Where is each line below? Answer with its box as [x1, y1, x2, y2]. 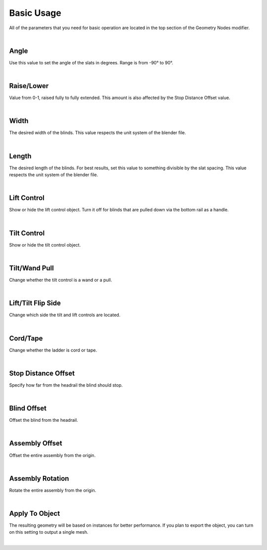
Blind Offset [9, 404, 47, 413]
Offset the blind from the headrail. [9, 417, 79, 423]
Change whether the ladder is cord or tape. [9, 347, 97, 353]
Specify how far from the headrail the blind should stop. [9, 382, 123, 388]
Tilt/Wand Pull [9, 264, 54, 272]
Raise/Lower [9, 82, 49, 90]
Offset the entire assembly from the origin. [9, 452, 96, 458]
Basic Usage [9, 7, 61, 18]
